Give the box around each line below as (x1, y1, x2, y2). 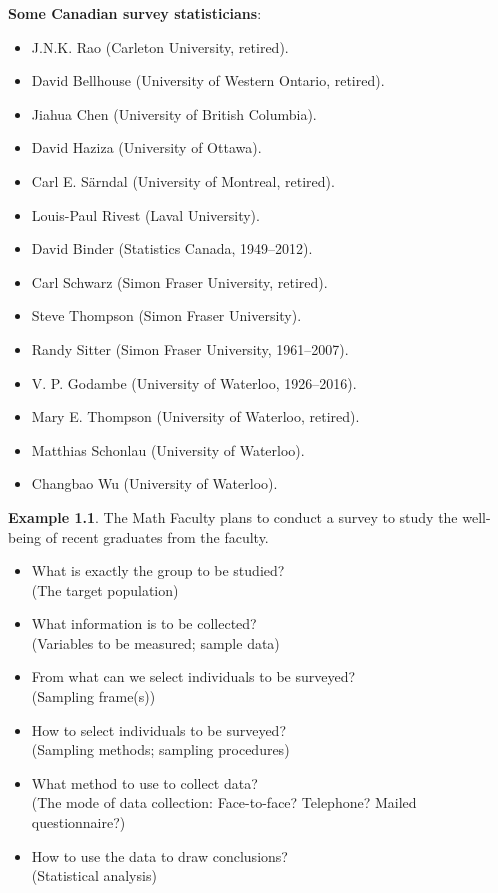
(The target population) (31, 579, 179, 600)
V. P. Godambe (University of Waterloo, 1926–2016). (31, 372, 357, 393)
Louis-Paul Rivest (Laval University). (31, 204, 260, 225)
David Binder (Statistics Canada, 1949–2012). (31, 238, 313, 259)
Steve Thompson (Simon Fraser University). (31, 305, 302, 326)
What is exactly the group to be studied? (31, 560, 285, 581)
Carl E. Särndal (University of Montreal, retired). (31, 170, 335, 191)
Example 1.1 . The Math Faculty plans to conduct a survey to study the (8, 506, 458, 527)
